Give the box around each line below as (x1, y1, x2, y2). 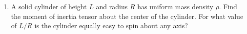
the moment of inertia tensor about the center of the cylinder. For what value (11, 11, 244, 21)
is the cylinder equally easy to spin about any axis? (34, 20, 188, 31)
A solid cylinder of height (11, 1, 87, 11)
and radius (96, 1, 128, 11)
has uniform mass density (137, 1, 213, 11)
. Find (219, 1, 237, 11)
